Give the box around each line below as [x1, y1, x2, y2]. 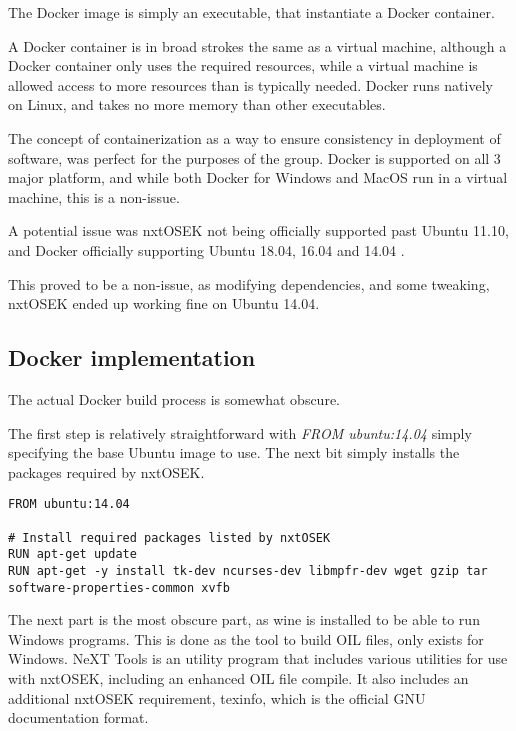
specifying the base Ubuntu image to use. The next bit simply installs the [8, 442, 460, 463]
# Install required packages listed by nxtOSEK [8, 530, 331, 545]
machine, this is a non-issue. [8, 186, 180, 207]
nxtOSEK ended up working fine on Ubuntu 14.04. [8, 293, 320, 314]
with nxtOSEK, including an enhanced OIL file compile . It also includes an [8, 668, 469, 689]
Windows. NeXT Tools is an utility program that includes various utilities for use [8, 648, 508, 669]
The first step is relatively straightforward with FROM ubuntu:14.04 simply [8, 422, 472, 443]
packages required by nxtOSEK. [8, 461, 205, 482]
